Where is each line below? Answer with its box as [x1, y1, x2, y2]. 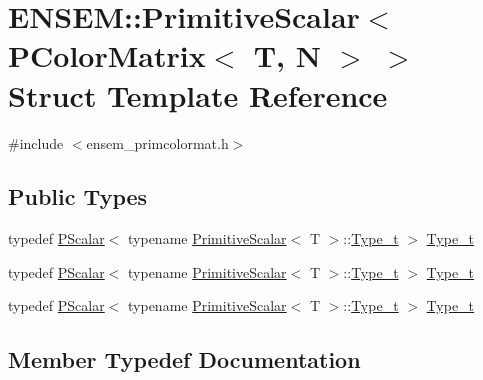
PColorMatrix [8, 35, 206, 76]
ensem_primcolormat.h [86, 132, 229, 153]
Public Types [8, 181, 148, 212]
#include [8, 132, 64, 153]
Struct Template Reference [8, 74, 388, 115]
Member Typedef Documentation [8, 344, 361, 375]
